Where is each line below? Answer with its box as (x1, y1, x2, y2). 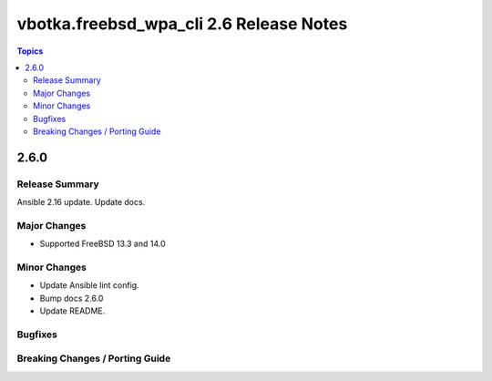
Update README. (39, 305, 106, 316)
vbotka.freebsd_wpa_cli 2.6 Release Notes (16, 14, 348, 34)
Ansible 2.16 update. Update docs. (16, 197, 146, 208)
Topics (16, 46, 44, 57)
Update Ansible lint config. (39, 280, 140, 291)
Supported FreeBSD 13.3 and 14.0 (39, 238, 166, 250)
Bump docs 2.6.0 (39, 293, 104, 304)
